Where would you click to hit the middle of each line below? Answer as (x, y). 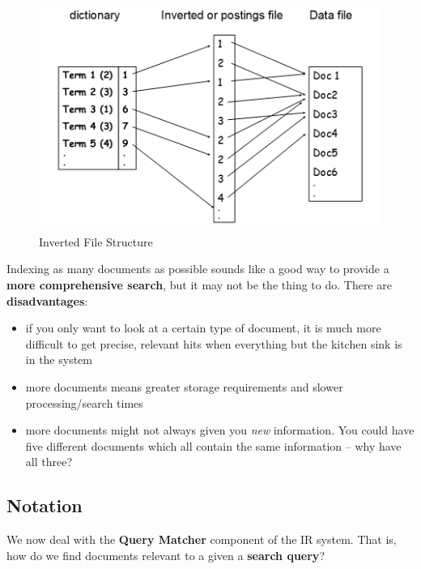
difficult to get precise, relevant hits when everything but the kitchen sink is (214, 343)
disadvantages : (47, 300)
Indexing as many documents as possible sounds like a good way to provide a (198, 269)
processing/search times (84, 402)
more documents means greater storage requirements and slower (184, 386)
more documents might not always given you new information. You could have (220, 430)
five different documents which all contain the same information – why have (213, 445)
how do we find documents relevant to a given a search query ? (166, 555)
